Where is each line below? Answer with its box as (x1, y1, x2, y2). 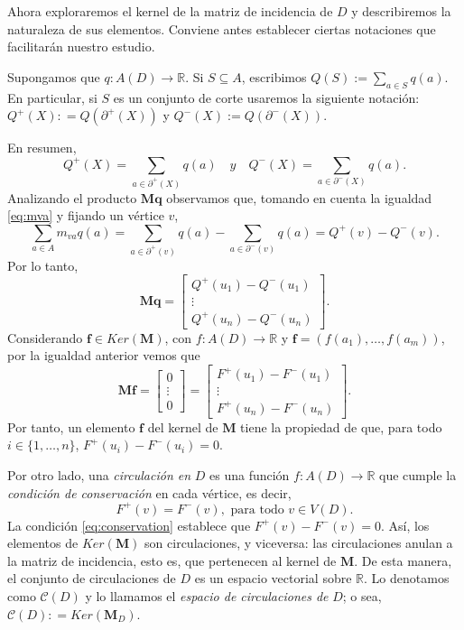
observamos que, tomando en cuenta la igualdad (166, 188, 432, 207)
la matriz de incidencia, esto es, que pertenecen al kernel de (7, 551, 337, 570)
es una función (209, 466, 290, 485)
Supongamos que (7, 67, 100, 86)
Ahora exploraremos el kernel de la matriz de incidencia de (7, 2, 333, 20)
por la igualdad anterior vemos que (7, 346, 200, 365)
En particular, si (7, 88, 97, 107)
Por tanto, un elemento (7, 417, 135, 436)
